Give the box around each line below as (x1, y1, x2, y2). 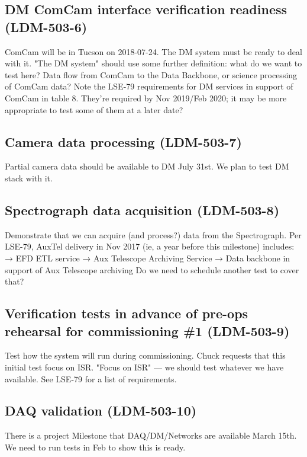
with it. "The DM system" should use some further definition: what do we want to (5, 57, 302, 69)
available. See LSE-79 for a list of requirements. (5, 372, 177, 385)
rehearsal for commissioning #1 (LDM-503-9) (5, 321, 290, 340)
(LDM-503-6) (5, 17, 88, 36)
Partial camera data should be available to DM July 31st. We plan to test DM (5, 160, 289, 172)
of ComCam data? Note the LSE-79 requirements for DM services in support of (5, 80, 293, 92)
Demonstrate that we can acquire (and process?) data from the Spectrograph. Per (5, 228, 302, 241)
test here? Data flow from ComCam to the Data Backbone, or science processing (5, 68, 298, 81)
